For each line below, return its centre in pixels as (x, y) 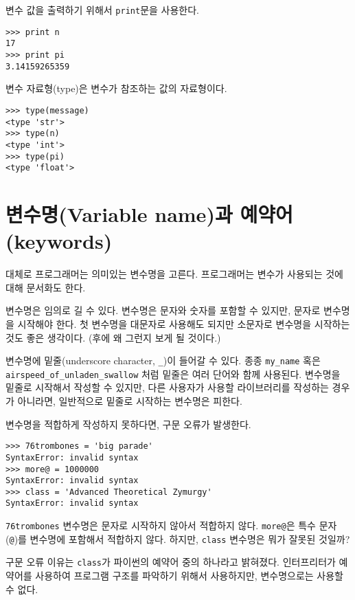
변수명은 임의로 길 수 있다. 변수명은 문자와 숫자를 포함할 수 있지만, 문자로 (163, 310)
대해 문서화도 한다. (46, 287)
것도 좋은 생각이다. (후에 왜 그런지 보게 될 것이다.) (113, 337)
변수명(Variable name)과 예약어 (149, 214)
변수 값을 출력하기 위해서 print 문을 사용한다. (102, 10)
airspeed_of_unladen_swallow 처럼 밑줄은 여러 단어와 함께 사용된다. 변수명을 (173, 374)
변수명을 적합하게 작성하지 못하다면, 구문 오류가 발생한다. (128, 424)
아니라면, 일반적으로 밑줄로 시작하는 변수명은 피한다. (130, 401)
